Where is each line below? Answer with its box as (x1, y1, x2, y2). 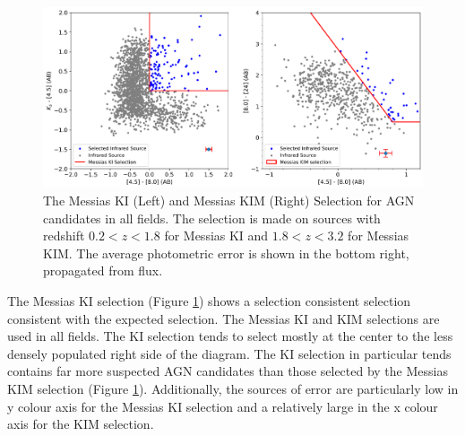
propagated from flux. (43, 261, 163, 280)
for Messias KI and (164, 226, 269, 245)
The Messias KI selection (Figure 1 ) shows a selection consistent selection (7, 291, 411, 310)
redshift (43, 226, 85, 245)
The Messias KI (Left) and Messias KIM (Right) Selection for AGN (43, 191, 415, 210)
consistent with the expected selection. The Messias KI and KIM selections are (7, 309, 440, 327)
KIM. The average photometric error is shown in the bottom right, (43, 243, 409, 262)
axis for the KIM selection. (7, 414, 154, 433)
